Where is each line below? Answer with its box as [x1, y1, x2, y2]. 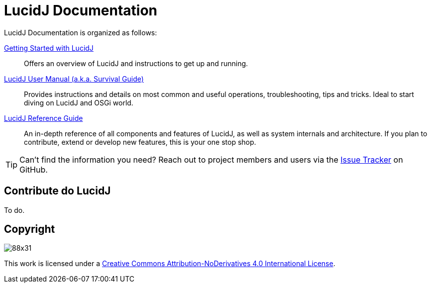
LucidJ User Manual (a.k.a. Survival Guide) [4, 74, 144, 83]
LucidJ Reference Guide [4, 113, 83, 122]
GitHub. [19, 164, 48, 175]
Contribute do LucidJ [4, 185, 111, 197]
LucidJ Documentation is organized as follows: [4, 28, 157, 37]
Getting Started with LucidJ [4, 43, 94, 52]
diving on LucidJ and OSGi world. [24, 98, 133, 107]
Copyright [4, 223, 55, 236]
